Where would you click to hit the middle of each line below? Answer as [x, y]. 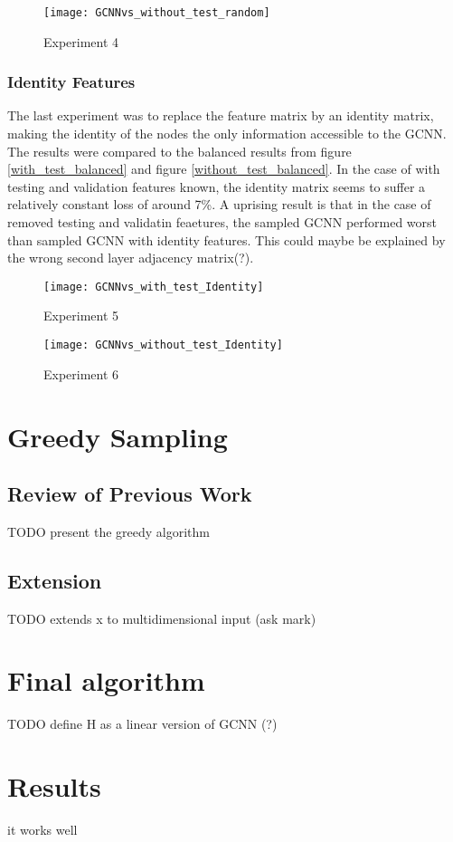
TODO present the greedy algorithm [109, 531]
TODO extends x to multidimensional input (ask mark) [162, 618]
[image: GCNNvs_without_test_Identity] [163, 345]
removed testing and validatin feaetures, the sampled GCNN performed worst [222, 222]
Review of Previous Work [130, 494]
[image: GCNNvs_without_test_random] [157, 13]
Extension [55, 580]
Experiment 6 [81, 373]
